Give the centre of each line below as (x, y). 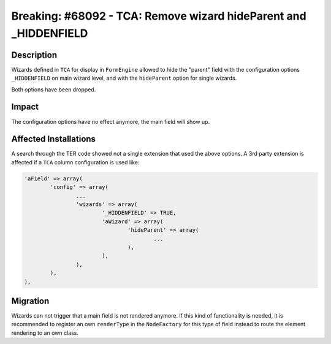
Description (34, 55)
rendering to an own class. (45, 333)
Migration (30, 301)
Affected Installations (54, 139)
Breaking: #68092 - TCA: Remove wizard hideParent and (159, 16)
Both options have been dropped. (54, 90)
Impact (25, 107)
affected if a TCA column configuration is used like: (75, 162)
